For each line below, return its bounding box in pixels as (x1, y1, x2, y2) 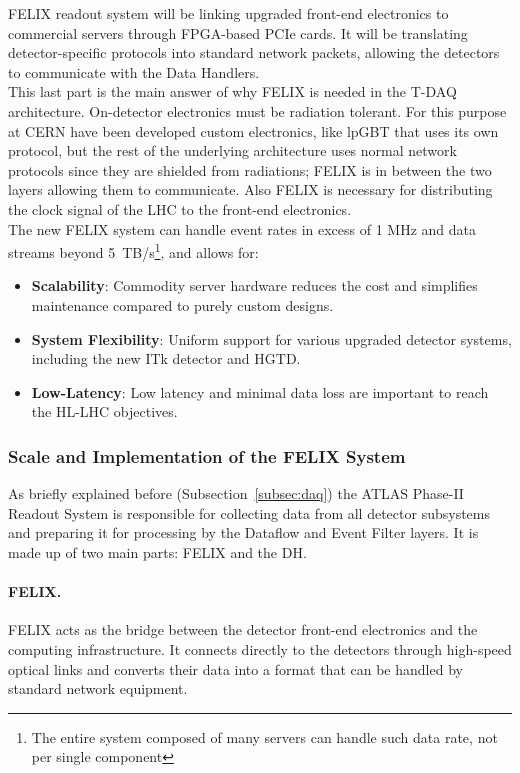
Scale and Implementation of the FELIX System (8, 443, 406, 468)
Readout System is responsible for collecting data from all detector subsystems (8, 502, 490, 523)
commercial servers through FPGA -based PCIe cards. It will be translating (8, 22, 468, 43)
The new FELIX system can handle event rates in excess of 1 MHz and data (8, 218, 477, 239)
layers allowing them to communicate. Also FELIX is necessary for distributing (8, 179, 493, 200)
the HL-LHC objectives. (31, 401, 178, 422)
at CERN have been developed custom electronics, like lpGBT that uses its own (8, 120, 499, 141)
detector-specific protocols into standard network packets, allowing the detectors (8, 42, 500, 63)
